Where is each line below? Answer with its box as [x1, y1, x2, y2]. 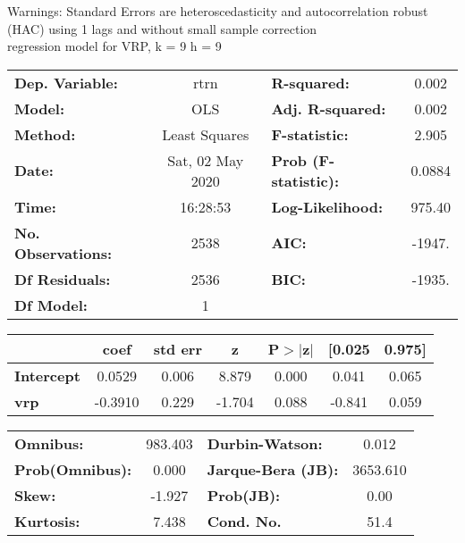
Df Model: [14, 294, 88, 315]
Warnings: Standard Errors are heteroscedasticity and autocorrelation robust [7, 2, 428, 20]
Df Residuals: [14, 268, 111, 289]
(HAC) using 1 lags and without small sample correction [7, 19, 317, 38]
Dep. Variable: [14, 71, 118, 93]
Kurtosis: [14, 510, 80, 531]
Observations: [14, 242, 113, 263]
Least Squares [162, 123, 249, 145]
